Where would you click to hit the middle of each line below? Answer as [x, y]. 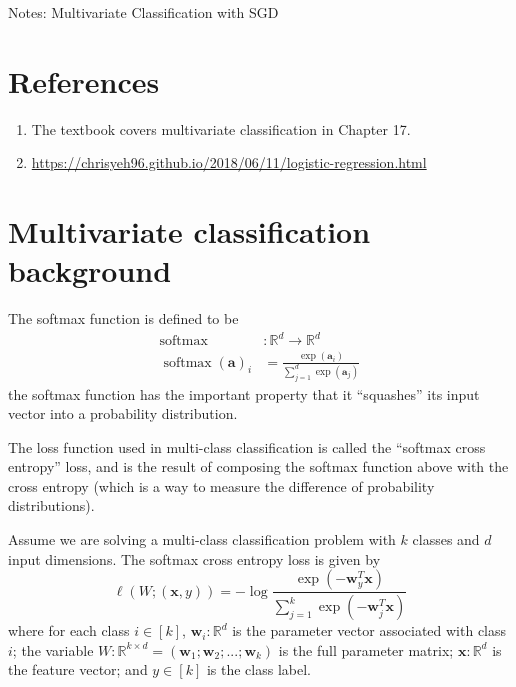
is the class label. [258, 669]
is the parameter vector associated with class [369, 630]
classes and [446, 539]
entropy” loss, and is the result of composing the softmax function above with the [258, 466]
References [84, 80]
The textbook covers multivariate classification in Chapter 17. [221, 128]
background [90, 270]
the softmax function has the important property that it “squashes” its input [244, 393]
